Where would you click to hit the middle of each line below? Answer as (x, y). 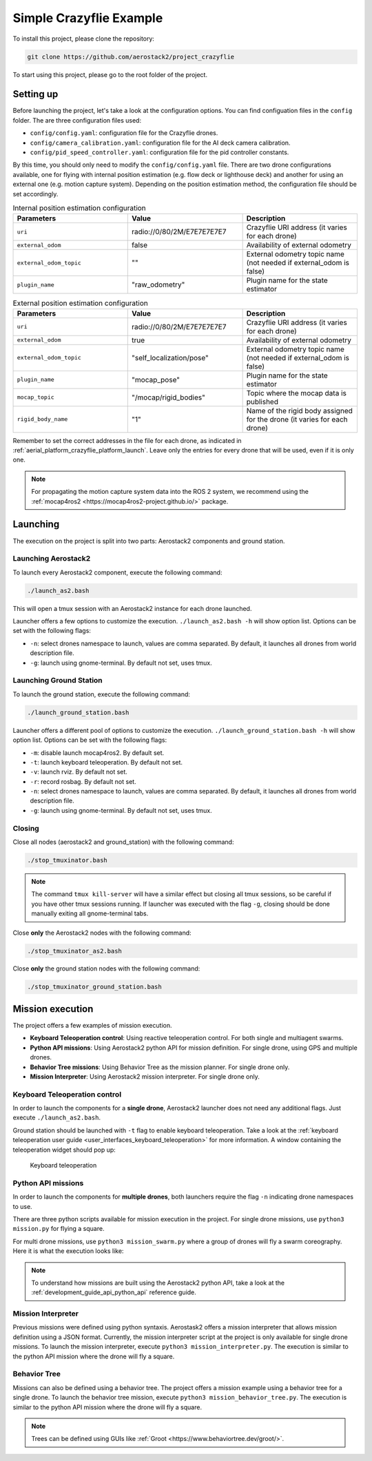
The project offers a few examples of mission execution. (92, 1025)
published (262, 402)
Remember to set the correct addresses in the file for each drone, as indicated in (127, 440)
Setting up (35, 94)
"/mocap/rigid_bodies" (169, 397)
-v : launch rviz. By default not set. (79, 772)
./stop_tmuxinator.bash (68, 860)
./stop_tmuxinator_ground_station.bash (94, 987)
